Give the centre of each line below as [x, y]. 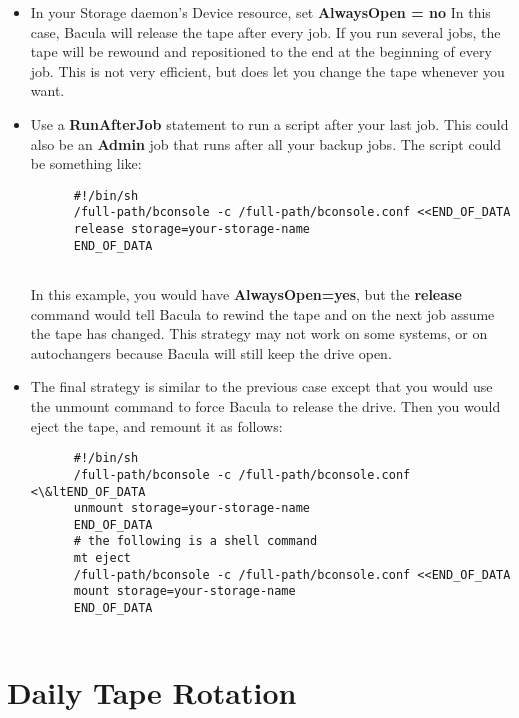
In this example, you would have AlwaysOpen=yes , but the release [246, 294]
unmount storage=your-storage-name [191, 508]
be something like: [86, 163]
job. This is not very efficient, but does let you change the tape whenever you [267, 70]
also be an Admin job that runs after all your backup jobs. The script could [266, 143]
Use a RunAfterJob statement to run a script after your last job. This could [269, 123]
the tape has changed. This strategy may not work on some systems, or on [259, 333]
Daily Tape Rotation [152, 691]
